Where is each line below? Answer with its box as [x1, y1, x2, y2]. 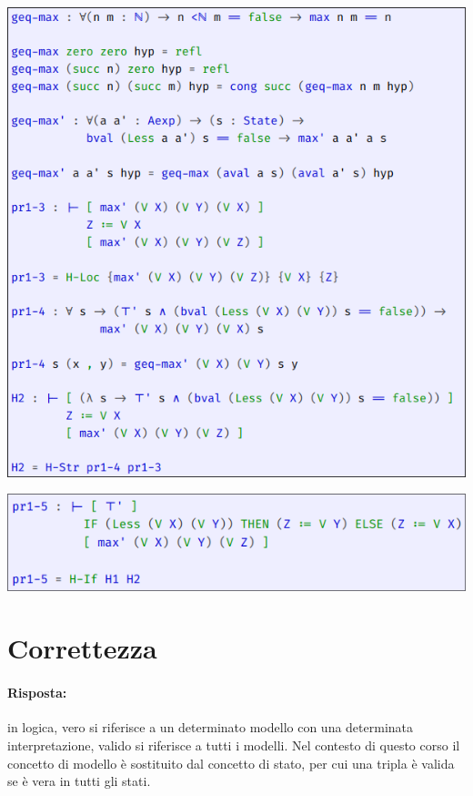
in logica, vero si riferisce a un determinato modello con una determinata [7, 718, 414, 737]
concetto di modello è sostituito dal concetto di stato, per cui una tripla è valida [7, 753, 455, 772]
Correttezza [7, 629, 157, 667]
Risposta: [7, 683, 67, 702]
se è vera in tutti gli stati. [7, 771, 151, 791]
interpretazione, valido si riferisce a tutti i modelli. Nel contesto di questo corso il [7, 736, 460, 754]
